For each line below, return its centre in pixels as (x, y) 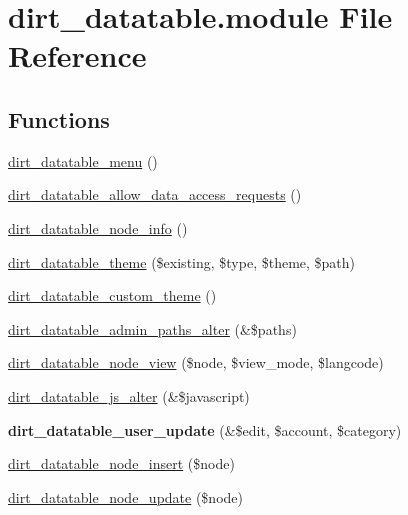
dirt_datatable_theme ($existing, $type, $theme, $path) (182, 261)
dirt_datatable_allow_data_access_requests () (155, 194)
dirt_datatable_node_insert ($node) (121, 463)
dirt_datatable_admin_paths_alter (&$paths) (152, 328)
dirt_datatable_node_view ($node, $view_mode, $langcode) (196, 362)
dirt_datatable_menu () (83, 160)
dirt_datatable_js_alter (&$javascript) (129, 395)
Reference (77, 55)
